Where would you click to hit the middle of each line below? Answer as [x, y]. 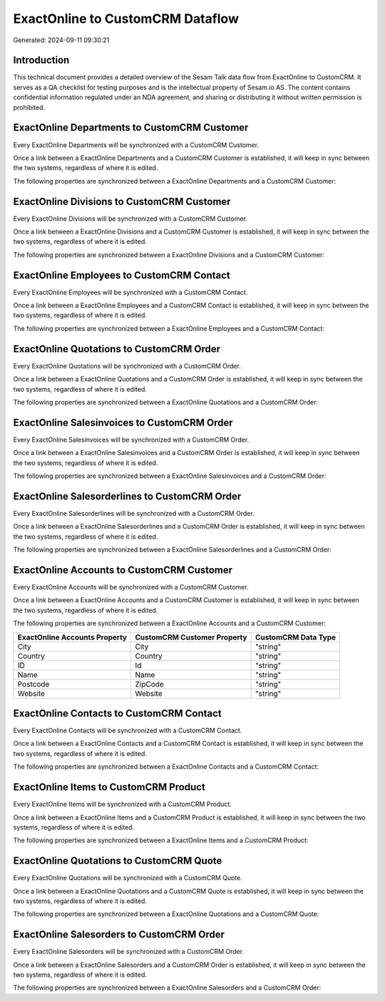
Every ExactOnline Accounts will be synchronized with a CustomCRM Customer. [131, 587]
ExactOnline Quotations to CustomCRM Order [117, 349]
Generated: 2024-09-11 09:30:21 [61, 40]
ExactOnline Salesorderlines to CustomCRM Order [127, 496]
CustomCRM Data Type [296, 637]
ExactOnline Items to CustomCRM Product [109, 787]
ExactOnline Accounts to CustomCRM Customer [123, 570]
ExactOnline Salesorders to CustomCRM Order [119, 935]
